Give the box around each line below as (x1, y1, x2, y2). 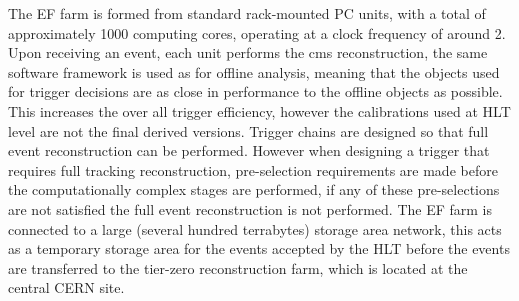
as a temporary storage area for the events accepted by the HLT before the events (8, 238, 510, 259)
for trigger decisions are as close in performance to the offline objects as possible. (8, 81, 503, 102)
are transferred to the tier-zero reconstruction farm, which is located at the (8, 257, 468, 278)
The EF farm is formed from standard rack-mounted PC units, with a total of (8, 3, 486, 23)
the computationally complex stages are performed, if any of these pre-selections (8, 179, 500, 200)
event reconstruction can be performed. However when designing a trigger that (8, 140, 490, 161)
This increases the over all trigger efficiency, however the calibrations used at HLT (8, 100, 511, 121)
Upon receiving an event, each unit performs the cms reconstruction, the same (8, 42, 488, 63)
